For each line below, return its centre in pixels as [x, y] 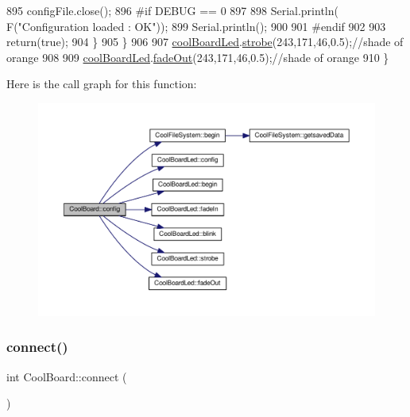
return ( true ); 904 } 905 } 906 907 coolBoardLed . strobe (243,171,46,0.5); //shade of [205, 42]
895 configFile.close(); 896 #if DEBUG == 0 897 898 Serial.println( [172, 10]
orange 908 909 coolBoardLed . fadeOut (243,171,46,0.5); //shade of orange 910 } [198, 57]
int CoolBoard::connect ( [67, 376]
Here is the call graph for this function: [102, 84]
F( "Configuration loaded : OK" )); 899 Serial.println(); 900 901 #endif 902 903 [196, 26]
